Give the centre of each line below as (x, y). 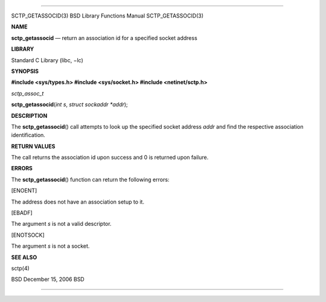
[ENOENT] (24, 191)
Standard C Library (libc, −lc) (47, 60)
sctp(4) (20, 268)
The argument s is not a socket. (50, 246)
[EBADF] (22, 213)
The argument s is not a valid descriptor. (61, 224)
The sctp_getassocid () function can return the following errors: (90, 179)
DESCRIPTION (29, 115)
